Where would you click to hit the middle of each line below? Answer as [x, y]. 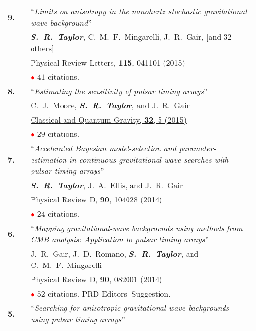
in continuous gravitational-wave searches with [149, 159]
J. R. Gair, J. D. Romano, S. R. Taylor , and [115, 253]
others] [42, 48]
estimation [49, 159]
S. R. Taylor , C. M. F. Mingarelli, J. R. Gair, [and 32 [131, 37]
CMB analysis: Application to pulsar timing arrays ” [120, 239]
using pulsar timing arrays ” [78, 319]
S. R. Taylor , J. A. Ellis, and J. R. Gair [107, 185]
